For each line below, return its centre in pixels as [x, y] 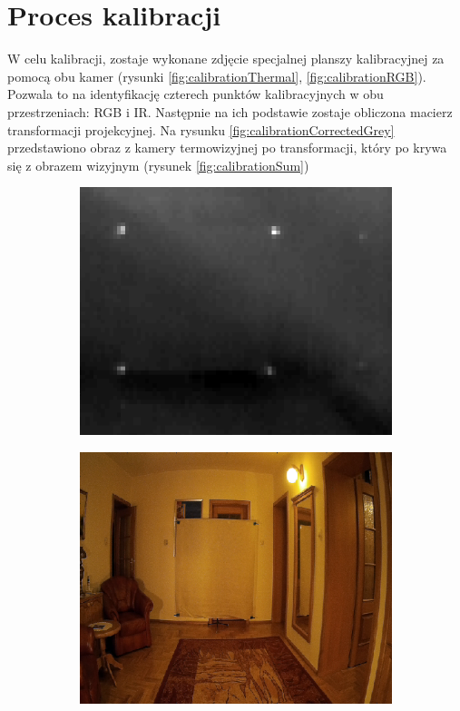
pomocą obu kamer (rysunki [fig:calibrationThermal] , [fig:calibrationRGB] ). [217, 76]
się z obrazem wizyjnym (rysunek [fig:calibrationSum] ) [158, 165]
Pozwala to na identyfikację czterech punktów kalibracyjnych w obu [196, 94]
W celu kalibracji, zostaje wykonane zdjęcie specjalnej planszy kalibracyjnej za [226, 59]
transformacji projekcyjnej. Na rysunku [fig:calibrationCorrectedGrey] [201, 129]
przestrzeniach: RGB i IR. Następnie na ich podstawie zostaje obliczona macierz [230, 111]
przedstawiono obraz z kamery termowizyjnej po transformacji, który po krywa [227, 148]
